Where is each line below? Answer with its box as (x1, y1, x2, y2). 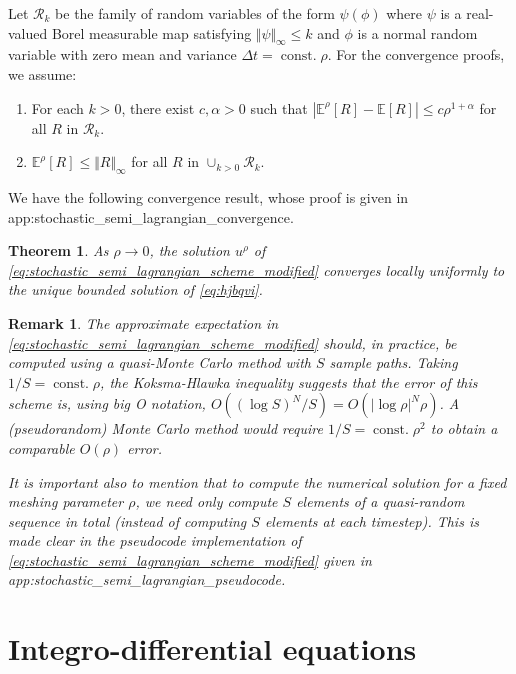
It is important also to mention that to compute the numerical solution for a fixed (8, 471, 507, 492)
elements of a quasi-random (296, 491, 465, 512)
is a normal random (357, 22, 478, 43)
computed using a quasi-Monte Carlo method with (8, 352, 311, 373)
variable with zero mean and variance (8, 44, 237, 65)
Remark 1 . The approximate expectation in (8, 312, 279, 333)
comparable (8, 437, 75, 458)
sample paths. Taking (329, 352, 458, 373)
